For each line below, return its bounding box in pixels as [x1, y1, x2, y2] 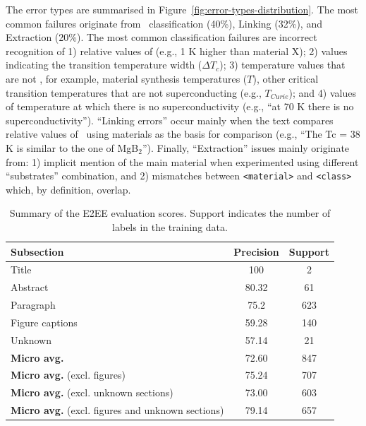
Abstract [11, 280, 49, 295]
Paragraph [11, 297, 56, 312]
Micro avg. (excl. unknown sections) [11, 385, 173, 400]
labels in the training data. [112, 219, 228, 234]
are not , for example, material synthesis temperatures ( [6, 71, 248, 85]
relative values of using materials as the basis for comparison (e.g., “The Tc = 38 [6, 126, 360, 141]
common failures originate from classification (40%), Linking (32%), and [6, 16, 322, 30]
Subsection [11, 244, 64, 259]
